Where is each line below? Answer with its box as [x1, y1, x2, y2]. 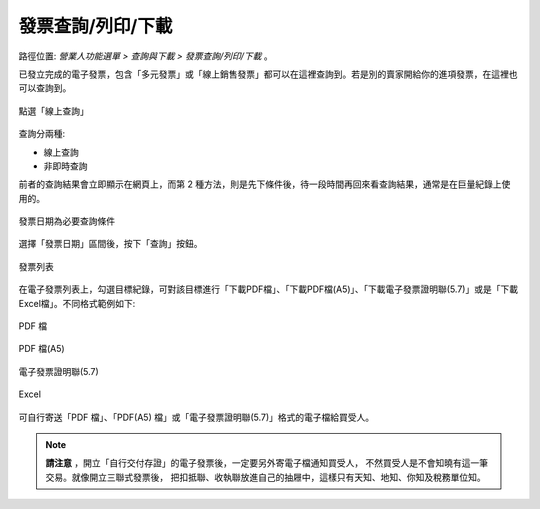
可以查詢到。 [18, 82, 72, 94]
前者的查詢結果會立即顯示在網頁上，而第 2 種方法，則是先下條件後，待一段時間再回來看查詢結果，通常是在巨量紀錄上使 [18, 178, 511, 190]
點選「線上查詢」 [18, 105, 89, 117]
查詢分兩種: [18, 128, 66, 140]
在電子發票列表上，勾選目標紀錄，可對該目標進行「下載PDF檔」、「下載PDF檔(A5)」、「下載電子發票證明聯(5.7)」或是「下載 [18, 283, 519, 295]
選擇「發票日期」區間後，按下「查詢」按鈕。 [18, 238, 203, 250]
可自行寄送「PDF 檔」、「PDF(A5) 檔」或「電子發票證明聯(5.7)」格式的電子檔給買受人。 [18, 411, 375, 423]
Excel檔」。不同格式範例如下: [18, 297, 136, 309]
